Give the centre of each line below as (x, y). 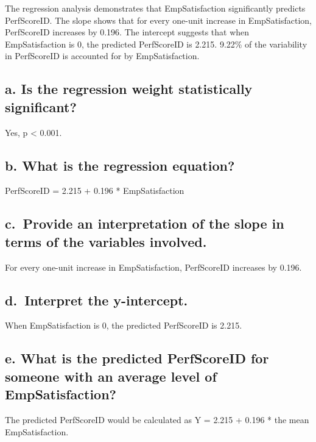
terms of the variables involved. (106, 241)
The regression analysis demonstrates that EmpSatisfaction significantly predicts (155, 8)
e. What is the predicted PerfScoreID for (137, 358)
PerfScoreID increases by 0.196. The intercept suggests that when (127, 32)
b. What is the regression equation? (120, 165)
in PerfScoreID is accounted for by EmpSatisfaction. (102, 56)
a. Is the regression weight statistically (129, 89)
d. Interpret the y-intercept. (97, 300)
